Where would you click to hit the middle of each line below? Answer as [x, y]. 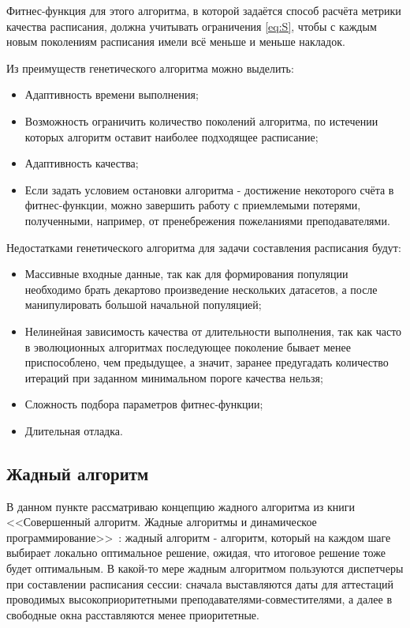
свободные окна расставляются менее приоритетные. [133, 614]
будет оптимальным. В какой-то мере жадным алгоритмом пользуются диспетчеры [205, 568]
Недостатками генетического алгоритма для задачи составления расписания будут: [204, 247]
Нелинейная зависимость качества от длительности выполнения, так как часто [213, 331]
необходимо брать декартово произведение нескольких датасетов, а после [201, 289]
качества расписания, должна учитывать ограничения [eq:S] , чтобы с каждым [192, 26]
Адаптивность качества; [82, 163]
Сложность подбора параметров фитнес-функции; [144, 404]
